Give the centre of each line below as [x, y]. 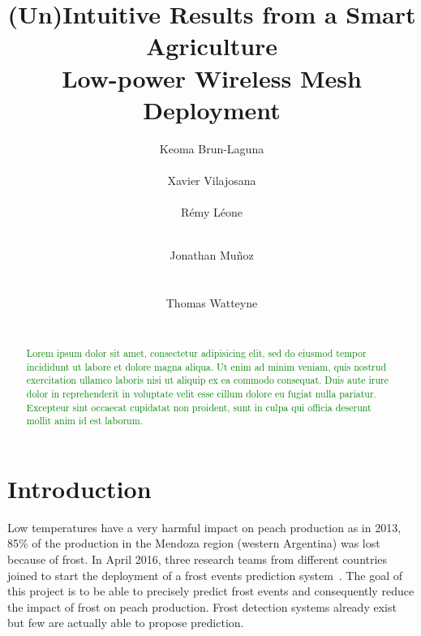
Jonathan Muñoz [212, 255]
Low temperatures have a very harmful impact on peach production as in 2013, [204, 527]
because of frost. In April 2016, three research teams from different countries [198, 559]
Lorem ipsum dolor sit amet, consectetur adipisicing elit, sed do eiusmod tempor [196, 353]
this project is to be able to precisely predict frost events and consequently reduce [211, 591]
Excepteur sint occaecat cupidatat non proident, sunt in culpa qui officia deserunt [199, 407]
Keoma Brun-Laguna [212, 148]
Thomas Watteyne [212, 303]
